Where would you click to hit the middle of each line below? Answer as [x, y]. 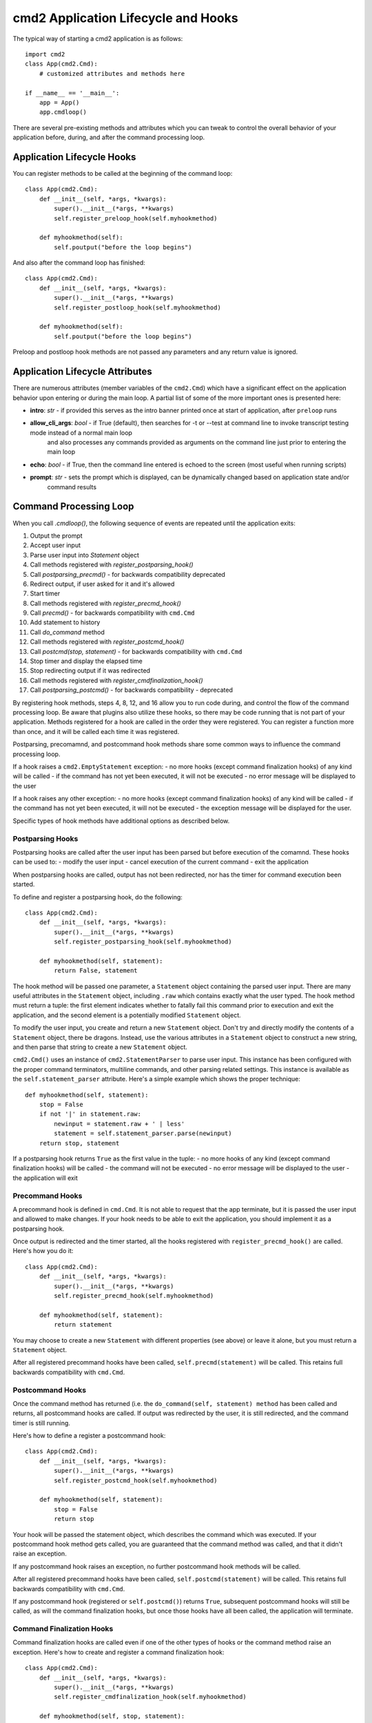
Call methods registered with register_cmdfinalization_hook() [116, 680]
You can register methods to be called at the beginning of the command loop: [123, 173]
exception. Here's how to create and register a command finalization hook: [118, 1652]
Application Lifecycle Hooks [74, 157]
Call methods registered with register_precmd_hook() [106, 603]
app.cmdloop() [63, 112]
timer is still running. [41, 1423]
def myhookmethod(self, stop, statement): [112, 1716]
